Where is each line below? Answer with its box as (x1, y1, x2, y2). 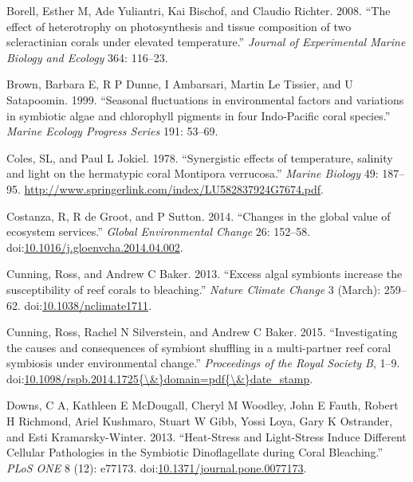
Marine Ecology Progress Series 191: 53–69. (6, 123, 218, 139)
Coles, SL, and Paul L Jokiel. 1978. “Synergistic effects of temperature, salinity (6, 149, 393, 166)
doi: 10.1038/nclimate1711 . (24, 296, 152, 313)
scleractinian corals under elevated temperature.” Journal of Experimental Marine (6, 33, 406, 50)
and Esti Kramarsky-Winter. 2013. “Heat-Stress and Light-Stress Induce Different (6, 428, 407, 445)
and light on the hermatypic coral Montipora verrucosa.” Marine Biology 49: (6, 165, 379, 182)
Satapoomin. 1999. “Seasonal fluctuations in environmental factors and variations (6, 91, 404, 108)
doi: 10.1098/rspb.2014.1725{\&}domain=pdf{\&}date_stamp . (6, 370, 313, 386)
